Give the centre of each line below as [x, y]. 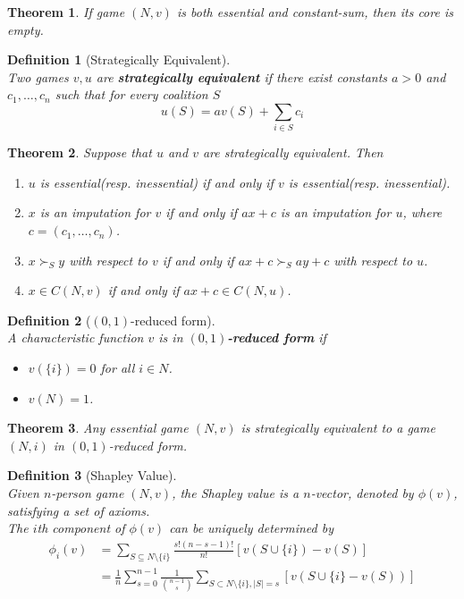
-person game [88, 493]
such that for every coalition [131, 94]
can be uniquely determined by [251, 528]
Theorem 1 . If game [66, 12]
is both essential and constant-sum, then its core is [315, 12]
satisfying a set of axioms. [79, 510]
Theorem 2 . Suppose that [80, 152]
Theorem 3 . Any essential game [98, 428]
